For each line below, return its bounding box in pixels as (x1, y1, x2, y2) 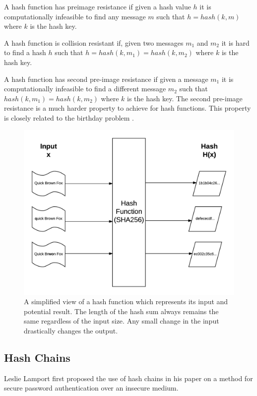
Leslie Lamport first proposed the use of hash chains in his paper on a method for (4, 373, 253, 383)
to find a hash (4, 47, 46, 58)
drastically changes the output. (24, 325, 118, 335)
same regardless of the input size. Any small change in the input (24, 316, 219, 326)
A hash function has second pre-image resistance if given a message (4, 73, 208, 84)
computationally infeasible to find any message (4, 11, 146, 21)
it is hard (221, 37, 250, 48)
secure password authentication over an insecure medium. (4, 383, 179, 393)
